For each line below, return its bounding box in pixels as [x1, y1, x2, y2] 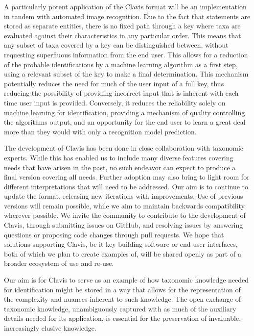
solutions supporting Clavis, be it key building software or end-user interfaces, [4, 239, 238, 249]
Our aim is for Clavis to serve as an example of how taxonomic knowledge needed [4, 275, 249, 285]
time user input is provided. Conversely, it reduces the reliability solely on [4, 97, 226, 107]
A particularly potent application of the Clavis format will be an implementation [4, 1, 247, 11]
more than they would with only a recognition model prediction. [4, 126, 197, 136]
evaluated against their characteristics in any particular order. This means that [4, 30, 241, 40]
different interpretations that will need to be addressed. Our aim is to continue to [4, 181, 249, 191]
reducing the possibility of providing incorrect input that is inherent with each [4, 88, 239, 98]
